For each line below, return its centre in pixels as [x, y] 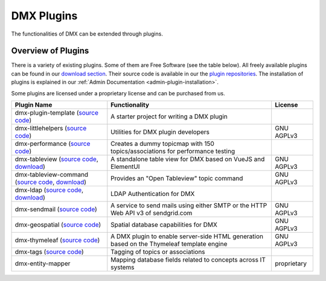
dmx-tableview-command [52, 175]
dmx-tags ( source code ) [49, 252]
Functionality [130, 105]
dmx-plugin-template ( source [57, 113]
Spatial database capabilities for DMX [164, 225]
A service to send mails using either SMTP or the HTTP [189, 206]
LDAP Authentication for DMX [153, 194]
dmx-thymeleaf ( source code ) [57, 240]
